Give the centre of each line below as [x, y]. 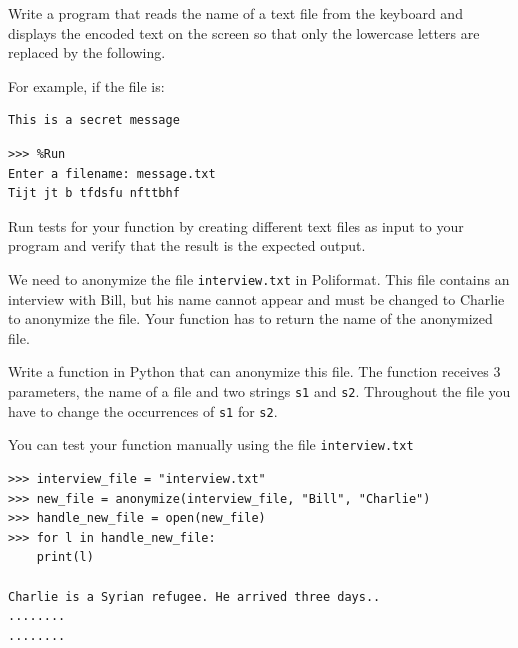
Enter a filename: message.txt [112, 173]
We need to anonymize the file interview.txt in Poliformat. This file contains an [259, 278]
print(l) [65, 557]
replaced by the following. [87, 52]
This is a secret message [94, 120]
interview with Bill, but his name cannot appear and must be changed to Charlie [256, 298]
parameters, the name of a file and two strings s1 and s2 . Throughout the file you [259, 390]
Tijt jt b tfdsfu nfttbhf [94, 193]
